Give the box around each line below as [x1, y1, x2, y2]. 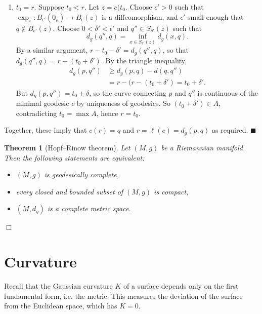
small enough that [188, 11, 244, 22]
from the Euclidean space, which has [4, 300, 117, 311]
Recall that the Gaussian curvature [4, 281, 113, 291]
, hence [96, 107, 118, 118]
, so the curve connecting [89, 87, 166, 98]
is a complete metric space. [47, 203, 131, 214]
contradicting [16, 107, 57, 118]
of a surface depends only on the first [123, 281, 239, 291]
